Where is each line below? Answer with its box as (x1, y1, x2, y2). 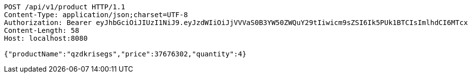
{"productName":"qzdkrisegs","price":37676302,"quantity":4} (4, 50, 246, 58)
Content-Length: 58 (4, 26, 79, 34)
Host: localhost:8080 (4, 34, 88, 42)
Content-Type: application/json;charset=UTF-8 (4, 11, 188, 19)
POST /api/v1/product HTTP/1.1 (4, 3, 125, 11)
